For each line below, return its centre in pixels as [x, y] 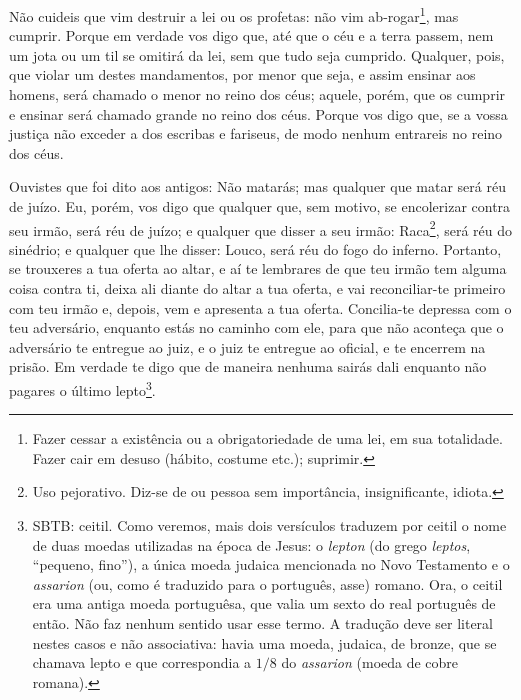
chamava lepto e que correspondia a [142, 662]
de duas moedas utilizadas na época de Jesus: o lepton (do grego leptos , [251, 544]
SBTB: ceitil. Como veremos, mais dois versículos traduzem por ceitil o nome [269, 525]
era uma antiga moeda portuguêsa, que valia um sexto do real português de [264, 603]
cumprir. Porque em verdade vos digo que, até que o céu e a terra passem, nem [251, 35]
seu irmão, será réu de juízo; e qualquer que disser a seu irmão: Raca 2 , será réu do [260, 228]
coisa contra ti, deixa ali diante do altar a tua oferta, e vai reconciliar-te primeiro [257, 288]
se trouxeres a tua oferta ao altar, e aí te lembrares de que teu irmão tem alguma [258, 268]
